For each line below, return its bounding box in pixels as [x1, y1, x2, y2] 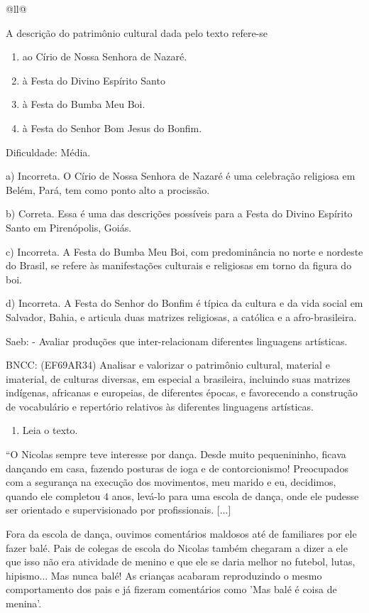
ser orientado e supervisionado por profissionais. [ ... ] [6, 502, 231, 517]
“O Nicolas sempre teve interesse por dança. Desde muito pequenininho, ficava [6, 447, 346, 462]
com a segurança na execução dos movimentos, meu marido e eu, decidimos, [6, 474, 336, 489]
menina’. [6, 596, 42, 610]
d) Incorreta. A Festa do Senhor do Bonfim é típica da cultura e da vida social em [6, 295, 363, 310]
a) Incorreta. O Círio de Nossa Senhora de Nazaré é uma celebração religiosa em [6, 168, 356, 183]
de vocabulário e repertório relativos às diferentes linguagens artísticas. [6, 398, 314, 413]
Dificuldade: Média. [6, 144, 91, 159]
